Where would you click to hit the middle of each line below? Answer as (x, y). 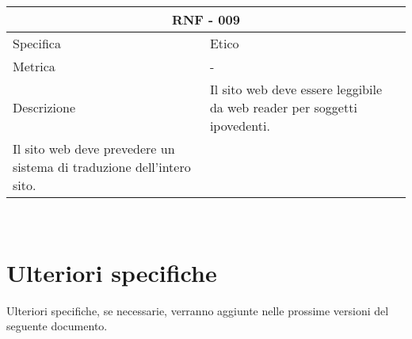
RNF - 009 (206, 19)
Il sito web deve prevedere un (94, 149)
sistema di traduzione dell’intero (102, 167)
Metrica (34, 66)
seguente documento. (57, 326)
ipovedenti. (240, 126)
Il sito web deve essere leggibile (296, 89)
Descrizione (44, 107)
